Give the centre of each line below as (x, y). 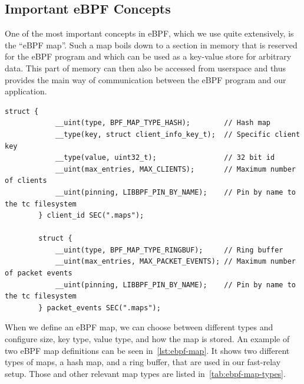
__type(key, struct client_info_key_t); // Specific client (178, 134)
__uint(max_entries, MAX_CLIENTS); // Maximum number (175, 169)
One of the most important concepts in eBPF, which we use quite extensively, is (149, 33)
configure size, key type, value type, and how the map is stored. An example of (147, 339)
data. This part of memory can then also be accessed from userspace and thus (146, 68)
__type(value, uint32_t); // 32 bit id (165, 158)
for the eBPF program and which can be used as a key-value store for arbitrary (148, 56)
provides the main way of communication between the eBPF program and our (146, 79)
